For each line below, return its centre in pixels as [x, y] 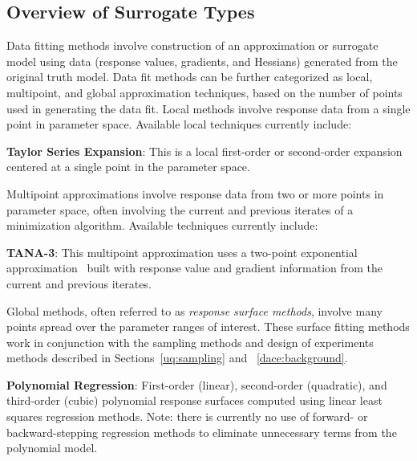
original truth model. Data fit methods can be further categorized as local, [190, 77]
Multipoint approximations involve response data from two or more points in [195, 193]
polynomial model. [52, 448]
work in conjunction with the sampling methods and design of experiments [190, 342]
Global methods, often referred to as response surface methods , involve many [194, 310]
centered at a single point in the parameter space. [128, 167]
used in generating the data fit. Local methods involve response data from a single [208, 108]
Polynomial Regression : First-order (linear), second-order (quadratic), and [197, 384]
